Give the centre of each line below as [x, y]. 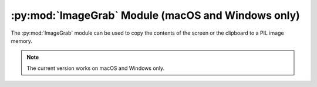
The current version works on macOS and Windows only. [96, 68]
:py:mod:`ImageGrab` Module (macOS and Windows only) [156, 15]
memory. [21, 41]
